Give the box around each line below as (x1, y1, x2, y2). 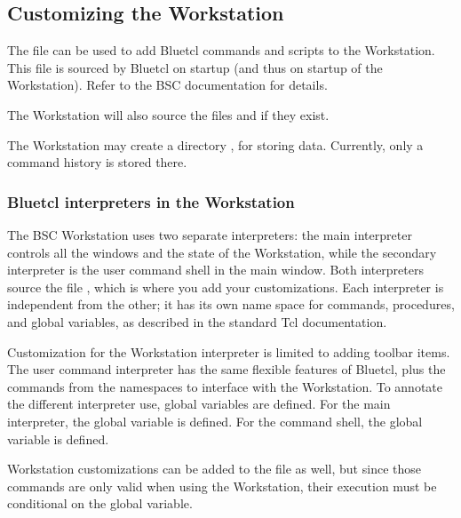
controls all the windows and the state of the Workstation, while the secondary (7, 243, 437, 261)
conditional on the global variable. (7, 494, 193, 513)
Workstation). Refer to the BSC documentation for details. (7, 76, 328, 94)
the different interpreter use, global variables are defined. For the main (7, 394, 391, 413)
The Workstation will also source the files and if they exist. (7, 105, 330, 124)
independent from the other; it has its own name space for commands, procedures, (7, 295, 455, 314)
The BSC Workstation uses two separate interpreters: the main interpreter (7, 225, 412, 243)
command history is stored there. (7, 153, 187, 171)
